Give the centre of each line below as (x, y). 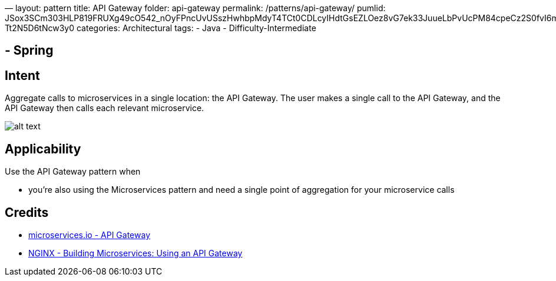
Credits (27, 212)
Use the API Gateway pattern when (73, 172)
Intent (22, 75)
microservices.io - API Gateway (90, 235)
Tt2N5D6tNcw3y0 (40, 28)
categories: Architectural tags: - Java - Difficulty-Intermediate (196, 28)
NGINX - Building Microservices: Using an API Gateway (135, 253)
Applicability (43, 149)
